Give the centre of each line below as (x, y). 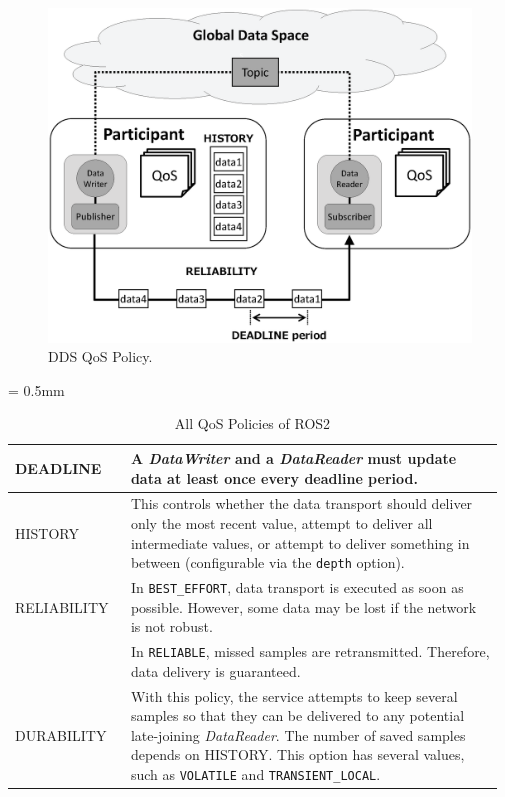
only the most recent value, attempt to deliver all (281, 522)
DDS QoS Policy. (100, 356)
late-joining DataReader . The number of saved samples (298, 734)
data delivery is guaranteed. (215, 670)
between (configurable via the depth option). (267, 562)
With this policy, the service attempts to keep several (294, 695)
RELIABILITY (62, 606)
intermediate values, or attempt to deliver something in (300, 542)
